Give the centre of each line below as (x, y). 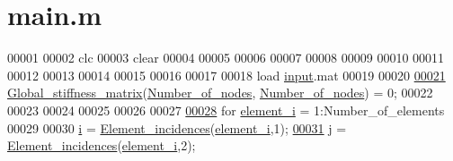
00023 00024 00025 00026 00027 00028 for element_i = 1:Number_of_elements (226, 110)
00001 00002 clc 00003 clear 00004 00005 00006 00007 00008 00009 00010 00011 (226, 58)
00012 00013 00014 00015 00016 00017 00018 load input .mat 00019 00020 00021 (226, 75)
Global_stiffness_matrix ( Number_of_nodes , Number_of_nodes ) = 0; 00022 (220, 93)
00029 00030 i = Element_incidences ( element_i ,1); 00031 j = (177, 127)
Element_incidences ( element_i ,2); (102, 145)
